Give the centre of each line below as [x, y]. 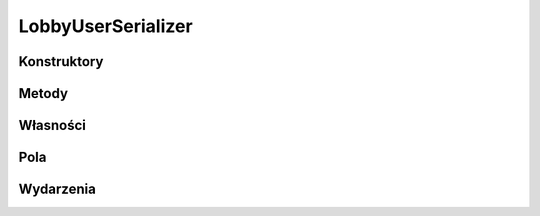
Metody [43, 93]
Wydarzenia [57, 189]
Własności [52, 125]
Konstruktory [61, 61]
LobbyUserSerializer [106, 26]
